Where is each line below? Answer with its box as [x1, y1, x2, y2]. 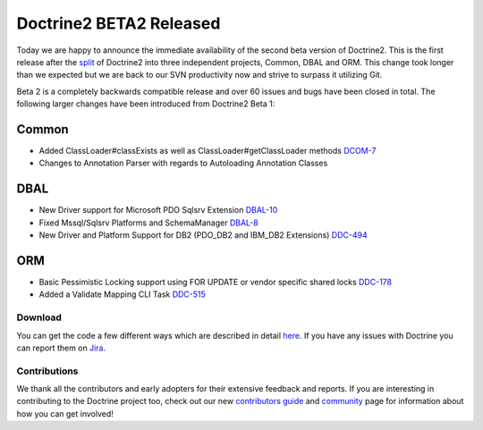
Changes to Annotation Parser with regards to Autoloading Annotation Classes [38, 157, 328, 169]
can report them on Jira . [16, 342, 106, 353]
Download [16, 311, 63, 324]
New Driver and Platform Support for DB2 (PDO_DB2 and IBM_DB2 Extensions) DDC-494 [38, 230, 369, 240]
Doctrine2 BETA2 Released [16, 13, 221, 33]
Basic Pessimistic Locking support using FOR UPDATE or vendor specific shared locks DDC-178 [38, 277, 393, 287]
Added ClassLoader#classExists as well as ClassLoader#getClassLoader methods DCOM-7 [38, 146, 377, 156]
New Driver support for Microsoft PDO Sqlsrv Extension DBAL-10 [38, 205, 278, 215]
